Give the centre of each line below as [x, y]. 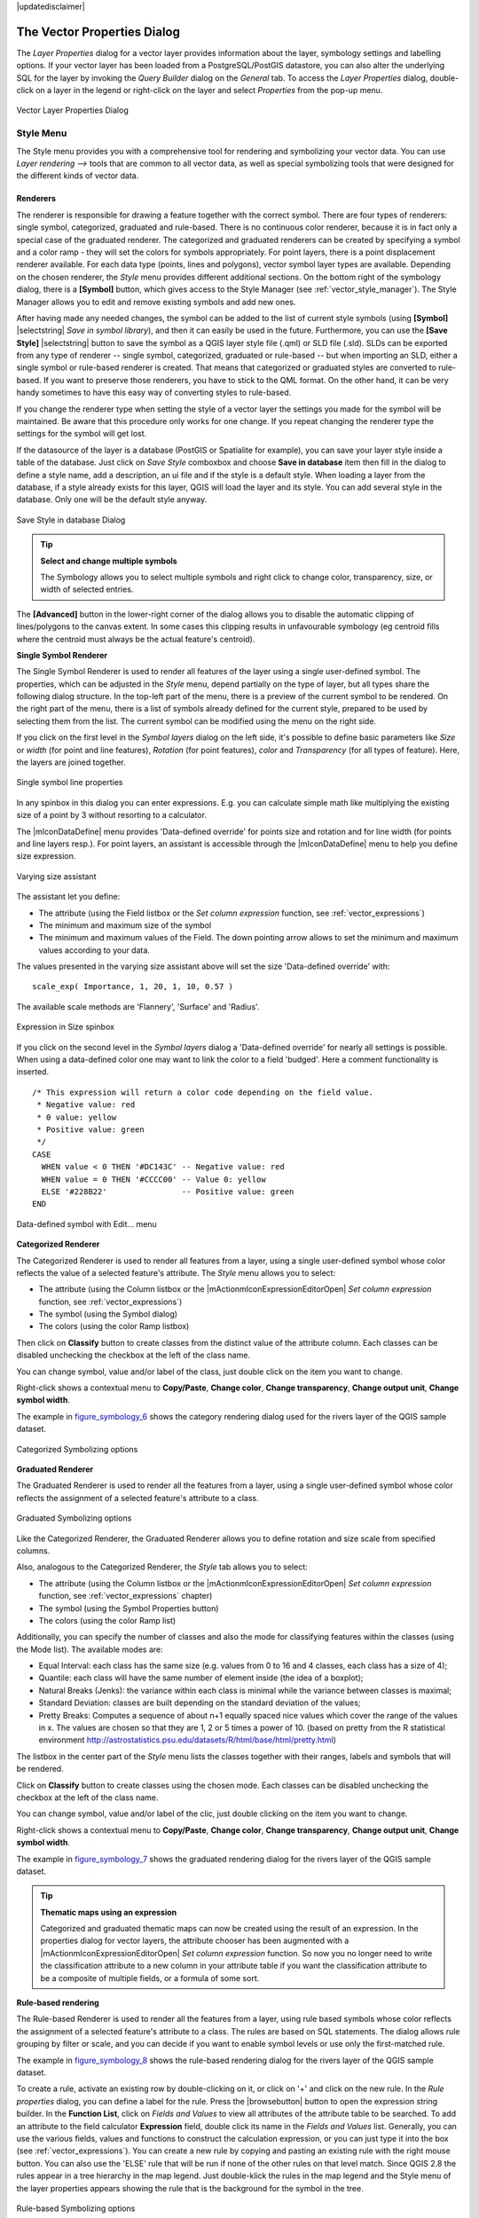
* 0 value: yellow [77, 1117]
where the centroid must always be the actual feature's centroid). [136, 639]
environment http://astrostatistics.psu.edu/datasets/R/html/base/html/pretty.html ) [188, 1740]
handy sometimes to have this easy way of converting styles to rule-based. [154, 393]
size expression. [46, 856]
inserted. [32, 1072]
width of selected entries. [87, 589]
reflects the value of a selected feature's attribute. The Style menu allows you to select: [176, 1272]
